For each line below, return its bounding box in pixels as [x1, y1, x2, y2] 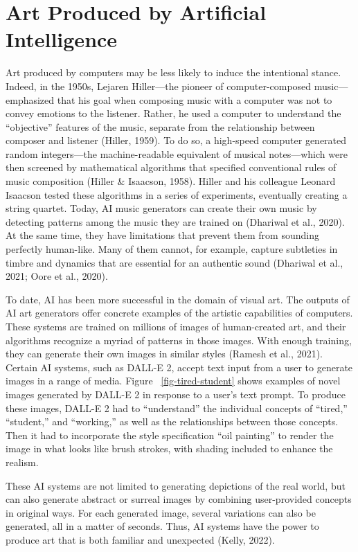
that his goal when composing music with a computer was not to [57, 92, 332, 107]
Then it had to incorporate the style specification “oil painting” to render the [6, 427, 334, 442]
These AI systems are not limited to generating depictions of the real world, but [6, 478, 346, 492]
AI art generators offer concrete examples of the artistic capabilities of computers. [6, 305, 353, 320]
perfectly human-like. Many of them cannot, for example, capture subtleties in [6, 242, 338, 256]
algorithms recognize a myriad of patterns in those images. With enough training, [6, 332, 352, 347]
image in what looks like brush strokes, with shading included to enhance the [6, 441, 333, 456]
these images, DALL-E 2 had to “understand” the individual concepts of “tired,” [6, 400, 348, 415]
